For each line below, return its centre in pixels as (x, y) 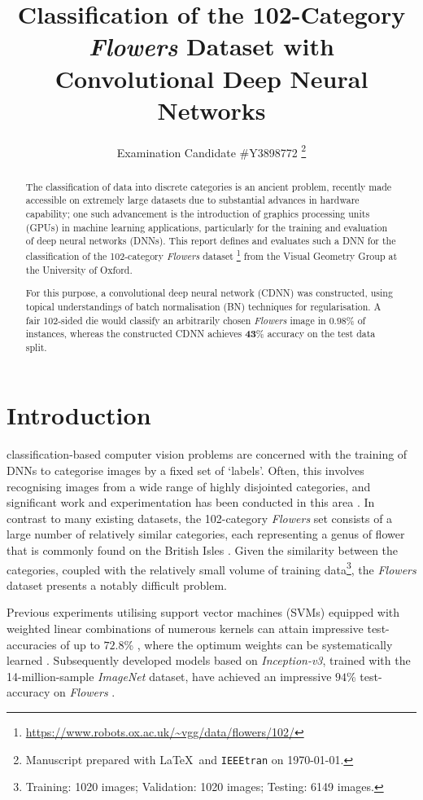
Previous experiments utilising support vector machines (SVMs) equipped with (203, 612)
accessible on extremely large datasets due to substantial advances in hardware (192, 200)
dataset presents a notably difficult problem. (117, 585)
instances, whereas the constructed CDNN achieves (134, 334)
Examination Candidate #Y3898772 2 (211, 151)
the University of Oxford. (79, 269)
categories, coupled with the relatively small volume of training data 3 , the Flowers (211, 568)
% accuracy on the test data (316, 334)
